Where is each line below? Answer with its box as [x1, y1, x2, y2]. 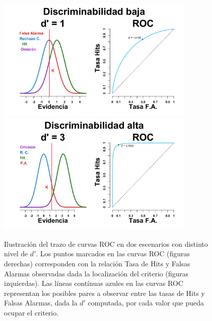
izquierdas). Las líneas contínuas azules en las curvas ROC [4, 278, 183, 288]
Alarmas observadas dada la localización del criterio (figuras [4, 268, 189, 278]
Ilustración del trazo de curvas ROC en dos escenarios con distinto [4, 238, 208, 249]
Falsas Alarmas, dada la [4, 297, 78, 308]
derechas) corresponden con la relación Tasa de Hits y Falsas [4, 258, 190, 268]
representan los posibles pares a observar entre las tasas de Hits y [4, 287, 205, 298]
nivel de [4, 248, 28, 259]
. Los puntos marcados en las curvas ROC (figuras [36, 248, 190, 259]
